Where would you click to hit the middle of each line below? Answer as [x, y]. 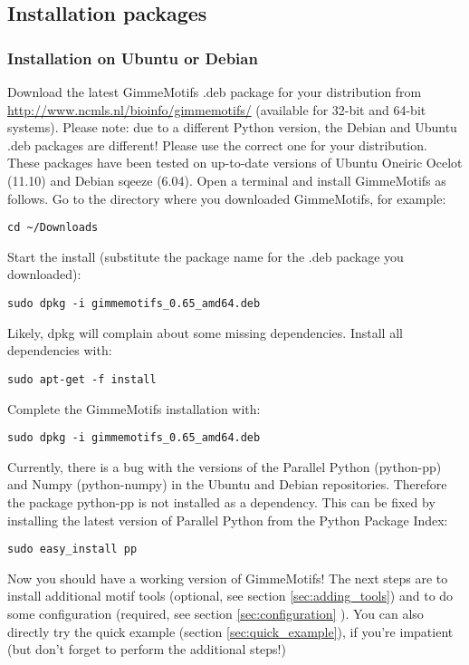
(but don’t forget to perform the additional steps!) [147, 649]
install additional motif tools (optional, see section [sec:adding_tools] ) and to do [230, 596]
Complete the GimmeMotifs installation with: [134, 408]
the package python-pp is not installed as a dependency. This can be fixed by [221, 501]
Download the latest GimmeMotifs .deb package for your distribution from [215, 92]
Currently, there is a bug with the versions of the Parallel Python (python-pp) [225, 466]
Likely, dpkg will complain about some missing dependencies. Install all [205, 332]
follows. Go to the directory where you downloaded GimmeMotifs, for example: [227, 198]
